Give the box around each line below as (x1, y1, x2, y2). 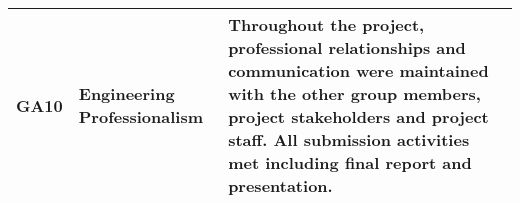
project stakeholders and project (228, 105, 489, 128)
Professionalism (78, 105, 203, 128)
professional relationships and (228, 36, 466, 59)
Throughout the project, (228, 13, 425, 36)
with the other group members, (228, 82, 481, 105)
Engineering (78, 82, 175, 105)
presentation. (228, 174, 333, 197)
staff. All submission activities (228, 128, 470, 151)
